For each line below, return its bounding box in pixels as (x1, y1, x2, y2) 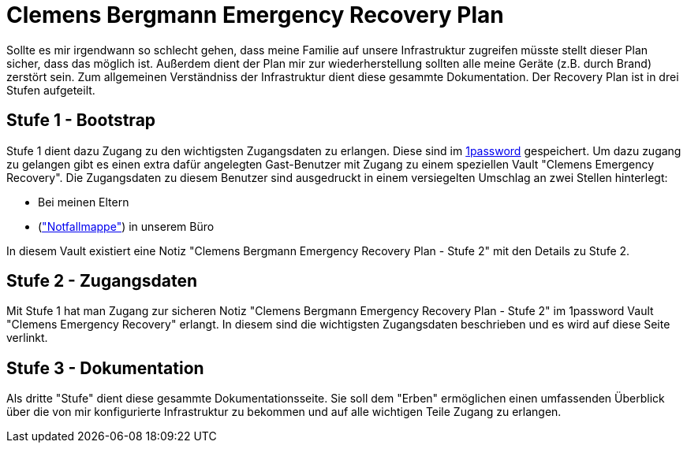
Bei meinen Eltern (38, 195, 129, 209)
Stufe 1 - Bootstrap (6, 110, 156, 131)
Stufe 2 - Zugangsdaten (6, 271, 197, 291)
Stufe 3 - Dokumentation (6, 358, 204, 378)
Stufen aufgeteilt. (6, 83, 95, 97)
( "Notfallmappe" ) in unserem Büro (38, 219, 215, 233)
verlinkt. (6, 331, 48, 345)
